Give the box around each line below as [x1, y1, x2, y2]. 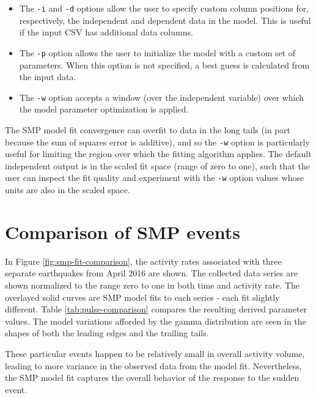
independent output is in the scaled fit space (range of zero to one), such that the [5, 159, 310, 172]
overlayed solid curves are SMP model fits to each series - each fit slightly [5, 290, 280, 303]
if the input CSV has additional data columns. [19, 26, 193, 39]
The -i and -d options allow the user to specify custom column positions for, [19, 2, 309, 14]
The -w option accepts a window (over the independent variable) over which [19, 90, 304, 103]
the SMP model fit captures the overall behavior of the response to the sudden [5, 371, 299, 384]
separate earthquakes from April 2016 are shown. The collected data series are [5, 267, 298, 279]
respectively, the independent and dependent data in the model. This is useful [19, 13, 311, 26]
